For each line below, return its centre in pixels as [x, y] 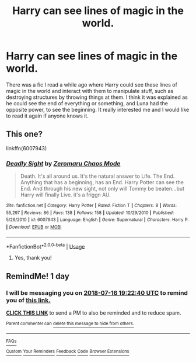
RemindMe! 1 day [38, 276]
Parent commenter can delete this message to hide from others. [70, 324]
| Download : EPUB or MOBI [34, 227]
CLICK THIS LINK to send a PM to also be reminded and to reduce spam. [94, 313]
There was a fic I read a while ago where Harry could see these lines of [92, 85]
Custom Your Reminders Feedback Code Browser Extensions [68, 351]
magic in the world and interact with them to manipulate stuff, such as [90, 91]
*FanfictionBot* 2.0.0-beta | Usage [45, 246]
